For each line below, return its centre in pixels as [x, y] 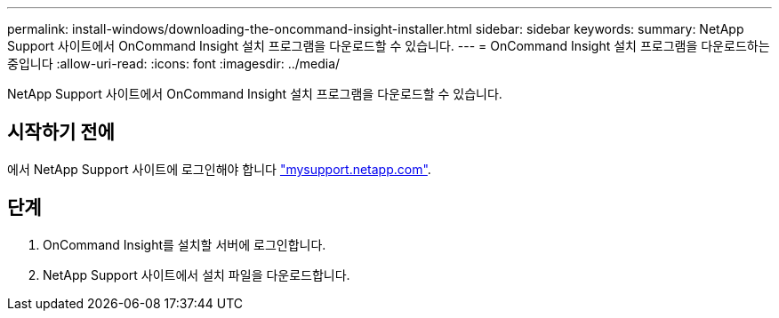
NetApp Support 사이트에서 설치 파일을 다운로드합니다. [197, 274]
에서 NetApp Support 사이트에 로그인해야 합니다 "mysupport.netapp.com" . [219, 169]
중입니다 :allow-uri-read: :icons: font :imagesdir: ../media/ [174, 64]
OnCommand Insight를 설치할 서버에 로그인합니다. [185, 244]
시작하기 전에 [61, 132]
